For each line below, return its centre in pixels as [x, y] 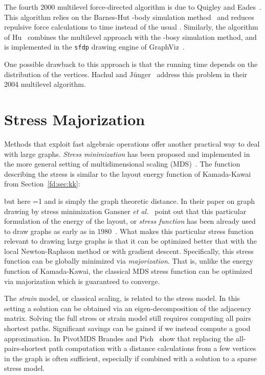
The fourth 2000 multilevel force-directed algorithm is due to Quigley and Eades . [133, 7]
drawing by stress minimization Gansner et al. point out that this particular [125, 211]
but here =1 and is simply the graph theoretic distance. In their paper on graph [130, 201]
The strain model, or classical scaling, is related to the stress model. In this [122, 298]
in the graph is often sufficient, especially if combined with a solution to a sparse [130, 358]
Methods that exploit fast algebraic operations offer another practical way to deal [132, 143]
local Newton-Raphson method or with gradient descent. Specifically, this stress [129, 251]
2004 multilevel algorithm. [45, 84]
